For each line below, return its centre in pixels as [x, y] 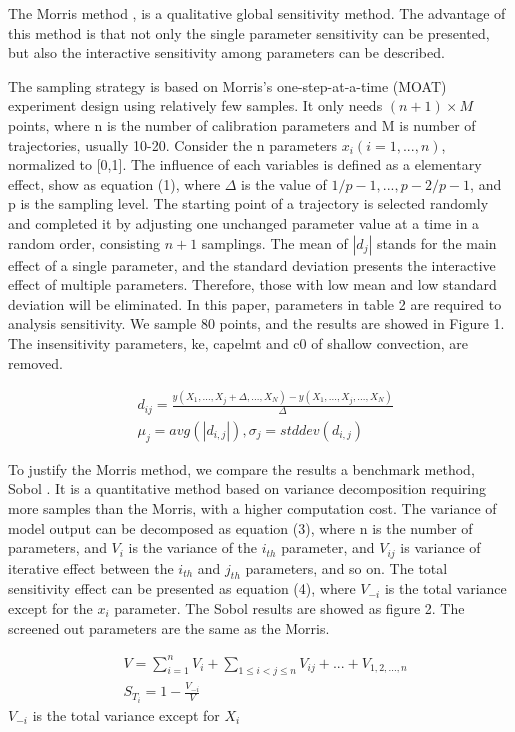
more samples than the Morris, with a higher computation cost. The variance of [252, 507]
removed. [35, 362]
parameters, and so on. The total [346, 567]
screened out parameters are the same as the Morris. [169, 627]
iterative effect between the [91, 567]
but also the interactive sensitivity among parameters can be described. [226, 52]
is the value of [284, 183]
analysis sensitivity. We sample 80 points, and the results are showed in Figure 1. [256, 323]
